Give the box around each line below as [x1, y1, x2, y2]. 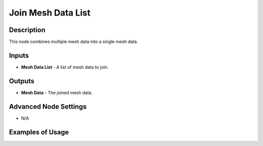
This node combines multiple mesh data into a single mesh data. [9, 39, 138, 45]
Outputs [9, 77, 35, 85]
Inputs [9, 51, 29, 59]
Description [9, 26, 46, 34]
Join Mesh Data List [9, 7, 91, 18]
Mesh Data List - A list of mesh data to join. [21, 64, 109, 70]
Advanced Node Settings [9, 102, 87, 110]
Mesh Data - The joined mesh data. [21, 90, 93, 95]
